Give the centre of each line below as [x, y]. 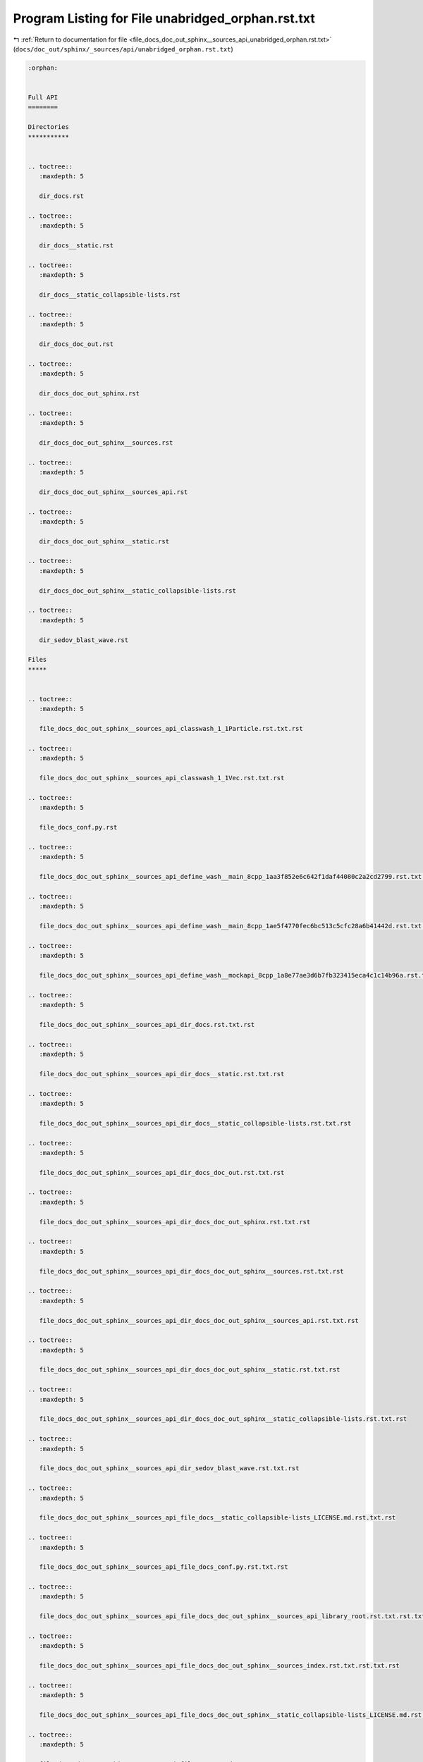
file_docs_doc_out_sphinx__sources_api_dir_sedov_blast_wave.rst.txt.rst [169, 1468]
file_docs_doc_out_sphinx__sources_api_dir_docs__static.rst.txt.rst [162, 1074]
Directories [49, 127]
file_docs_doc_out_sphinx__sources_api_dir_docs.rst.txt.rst [147, 1024]
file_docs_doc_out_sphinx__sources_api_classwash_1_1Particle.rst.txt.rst [171, 729]
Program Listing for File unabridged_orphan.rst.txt [164, 18]
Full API [43, 98]
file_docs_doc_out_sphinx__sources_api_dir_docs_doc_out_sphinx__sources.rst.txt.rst [192, 1271]
